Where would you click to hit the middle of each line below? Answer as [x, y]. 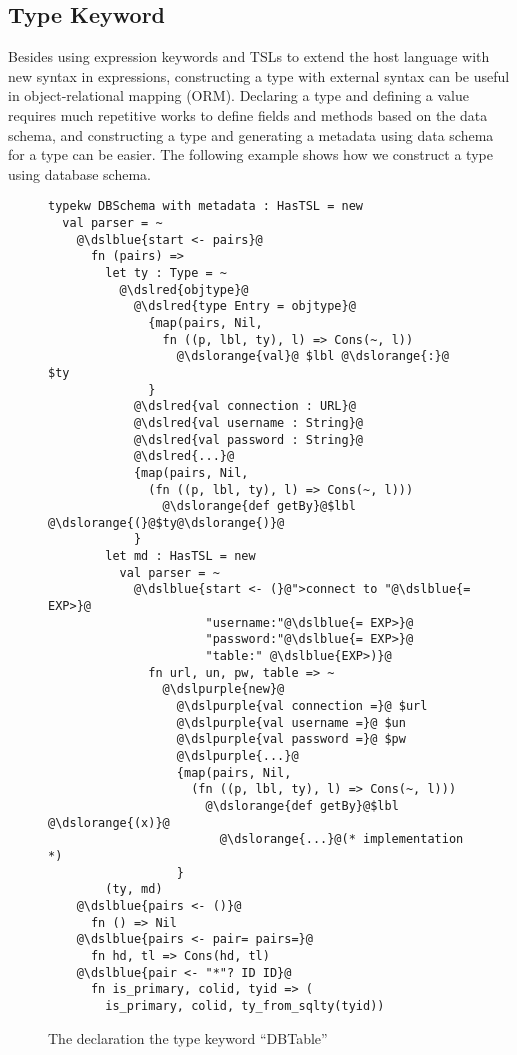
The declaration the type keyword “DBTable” [188, 1037]
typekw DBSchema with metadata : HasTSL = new [205, 206]
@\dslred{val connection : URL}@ [244, 406]
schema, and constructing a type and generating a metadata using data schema [251, 134]
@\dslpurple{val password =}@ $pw [291, 739]
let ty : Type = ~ [166, 272]
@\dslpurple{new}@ [223, 689]
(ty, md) [134, 889]
